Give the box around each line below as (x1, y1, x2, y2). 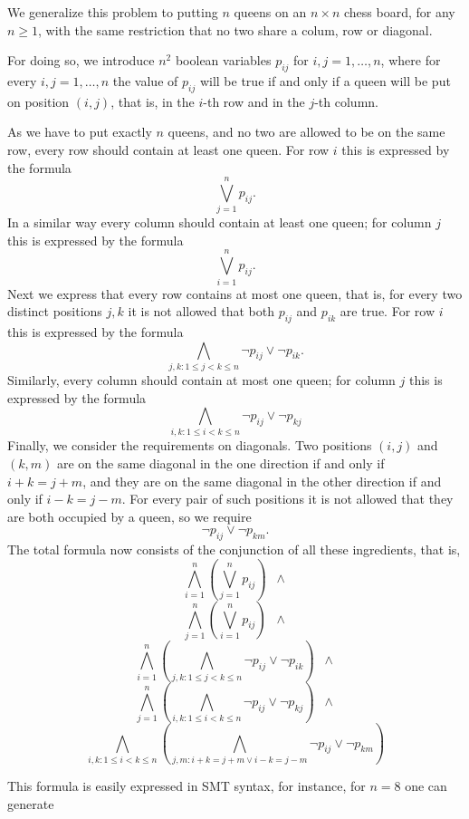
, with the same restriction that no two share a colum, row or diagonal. (38, 20, 433, 39)
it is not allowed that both (128, 302, 274, 321)
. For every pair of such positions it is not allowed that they (121, 489, 454, 508)
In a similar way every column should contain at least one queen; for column (7, 213, 432, 232)
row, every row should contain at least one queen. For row (7, 140, 330, 159)
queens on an (234, 3, 307, 21)
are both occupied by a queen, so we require (7, 506, 252, 525)
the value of (112, 71, 178, 90)
